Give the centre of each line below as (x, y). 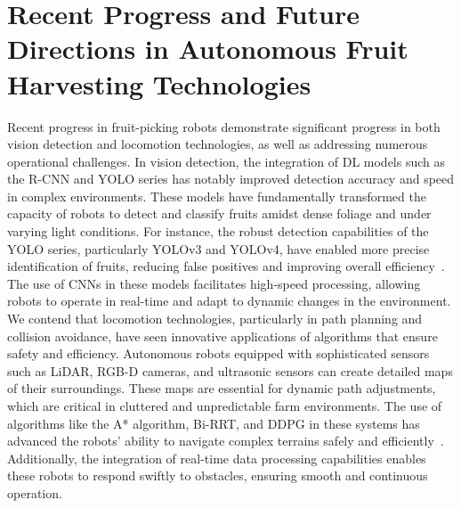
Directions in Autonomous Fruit (208, 49)
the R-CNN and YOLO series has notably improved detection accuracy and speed (231, 179)
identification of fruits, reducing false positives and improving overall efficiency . (226, 266)
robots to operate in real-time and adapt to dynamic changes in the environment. (229, 301)
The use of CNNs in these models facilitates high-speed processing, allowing (214, 283)
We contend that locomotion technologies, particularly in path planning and (215, 319)
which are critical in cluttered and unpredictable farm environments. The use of (225, 406)
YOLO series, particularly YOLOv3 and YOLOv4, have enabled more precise (218, 248)
